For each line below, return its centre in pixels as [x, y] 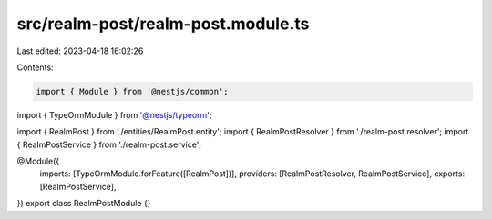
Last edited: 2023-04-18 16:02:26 [80, 51]
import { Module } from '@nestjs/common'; [132, 91]
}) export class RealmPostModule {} [84, 204]
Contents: [35, 67]
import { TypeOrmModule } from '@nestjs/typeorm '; [114, 114]
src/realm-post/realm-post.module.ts [163, 24]
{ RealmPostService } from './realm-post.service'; [109, 144]
